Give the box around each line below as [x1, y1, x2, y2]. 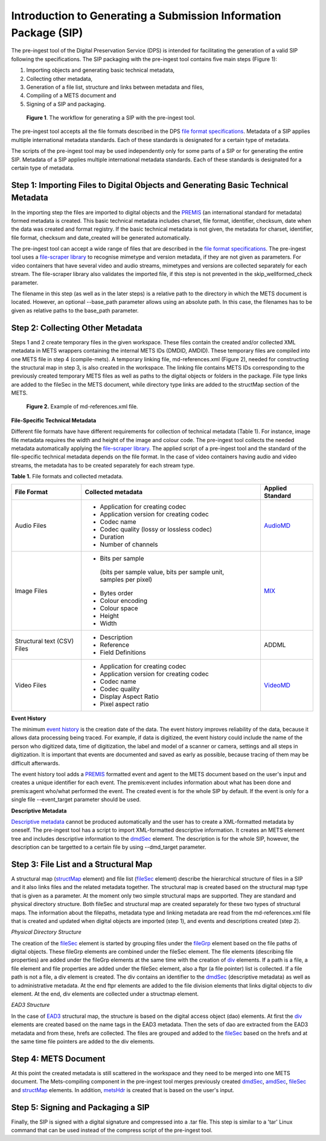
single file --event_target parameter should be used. [11, 796, 141, 803]
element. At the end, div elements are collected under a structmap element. [11, 991, 199, 998]
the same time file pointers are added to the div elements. [11, 1038, 155, 1045]
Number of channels [100, 540, 158, 548]
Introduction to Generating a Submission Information [11, 9, 282, 22]
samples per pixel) [100, 575, 153, 583]
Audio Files [14, 521, 46, 530]
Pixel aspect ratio [100, 699, 149, 708]
